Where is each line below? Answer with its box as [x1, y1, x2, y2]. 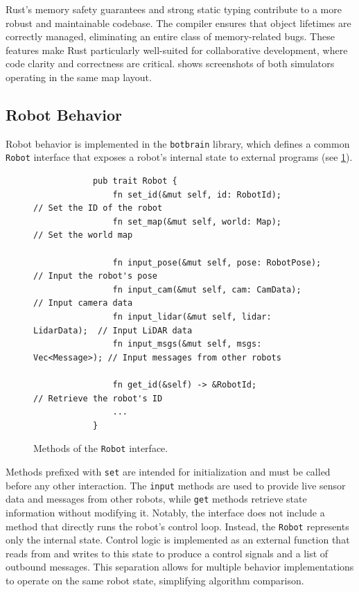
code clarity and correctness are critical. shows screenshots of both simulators [6, 56, 335, 71]
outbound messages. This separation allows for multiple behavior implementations [6, 559, 354, 574]
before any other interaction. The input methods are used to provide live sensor [6, 478, 346, 492]
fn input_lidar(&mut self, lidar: [112, 312, 272, 322]
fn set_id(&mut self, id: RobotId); [112, 189, 281, 200]
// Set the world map [33, 230, 133, 241]
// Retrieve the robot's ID [33, 393, 163, 403]
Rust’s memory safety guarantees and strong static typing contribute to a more [6, 2, 342, 16]
